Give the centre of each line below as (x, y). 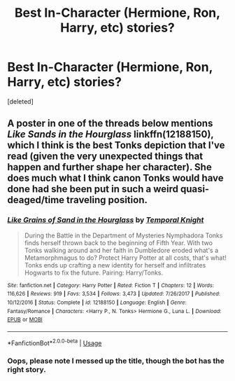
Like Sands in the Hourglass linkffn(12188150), (111, 134)
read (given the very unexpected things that (105, 157)
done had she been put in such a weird (93, 189)
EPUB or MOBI (25, 320)
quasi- (195, 189)
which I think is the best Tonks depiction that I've (116, 145)
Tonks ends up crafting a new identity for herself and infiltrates (115, 265)
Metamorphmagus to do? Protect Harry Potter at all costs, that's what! (126, 258)
